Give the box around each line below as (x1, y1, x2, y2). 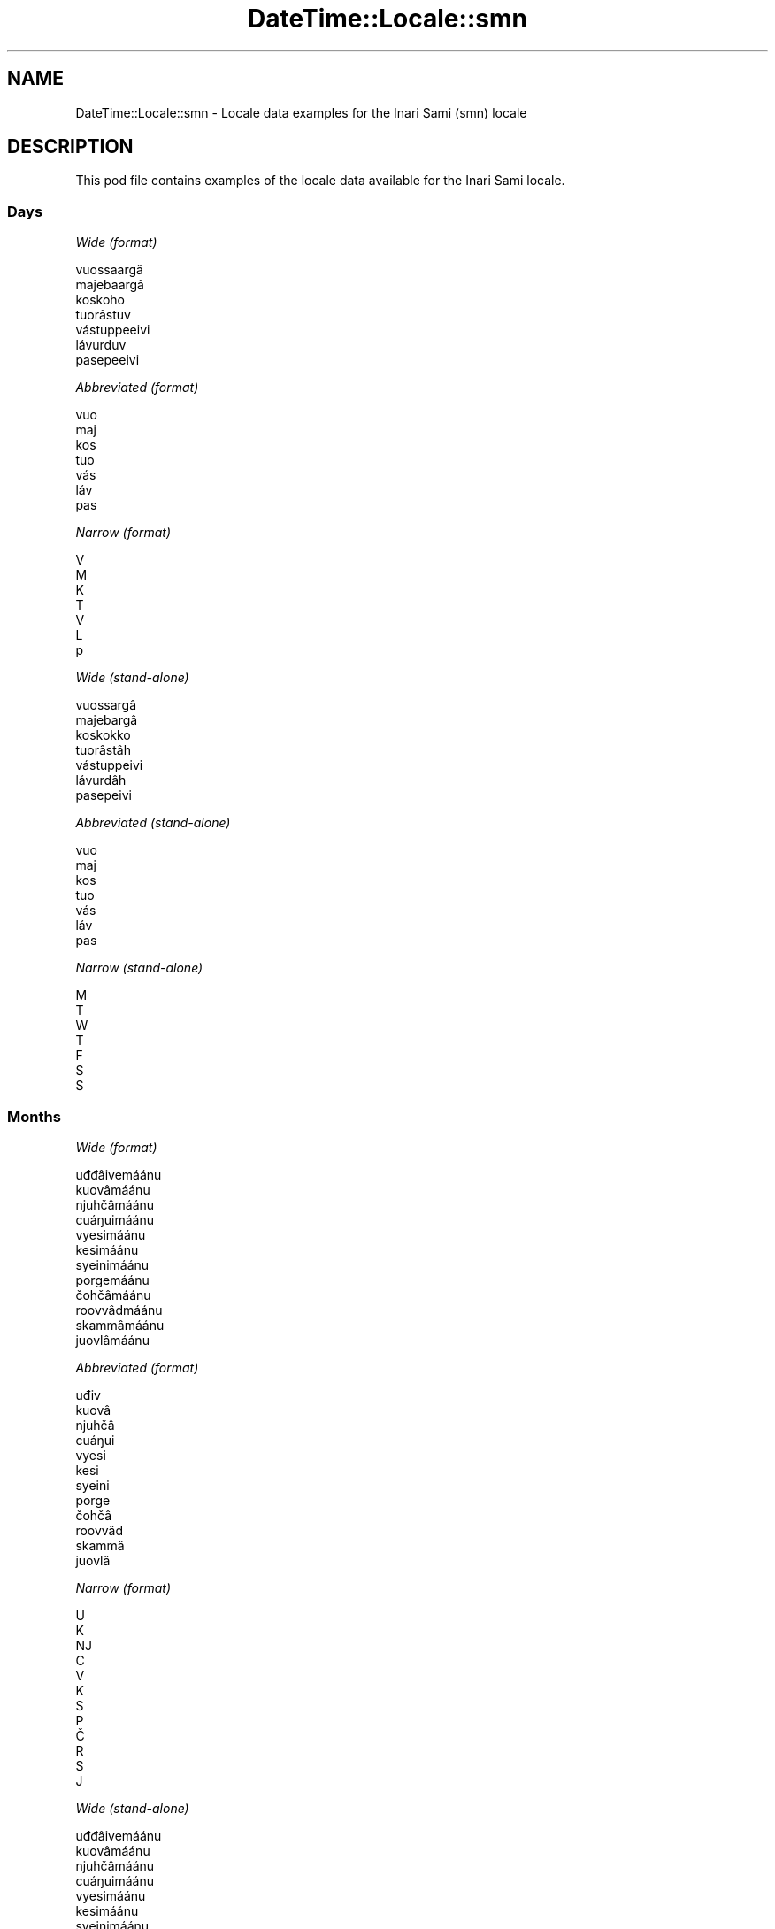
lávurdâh (75, 772, 127, 788)
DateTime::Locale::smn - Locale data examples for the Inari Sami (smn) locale (75, 104, 527, 120)
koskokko (75, 727, 131, 743)
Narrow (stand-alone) (75, 960, 203, 976)
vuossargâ (75, 697, 137, 713)
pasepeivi (75, 788, 132, 803)
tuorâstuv (75, 307, 131, 323)
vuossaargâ (75, 262, 143, 278)
